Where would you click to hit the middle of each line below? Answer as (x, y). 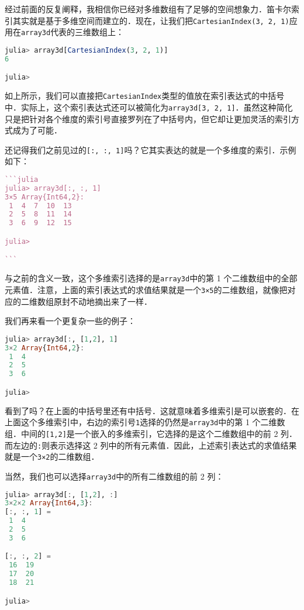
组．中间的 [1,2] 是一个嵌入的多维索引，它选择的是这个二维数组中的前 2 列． (151, 433)
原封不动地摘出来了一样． (103, 301)
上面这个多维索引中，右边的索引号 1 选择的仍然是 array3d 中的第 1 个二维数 (145, 422)
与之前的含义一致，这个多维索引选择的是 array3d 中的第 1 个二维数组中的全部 (151, 278)
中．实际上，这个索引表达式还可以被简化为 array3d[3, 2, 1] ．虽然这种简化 (149, 107)
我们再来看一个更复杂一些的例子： (70, 321)
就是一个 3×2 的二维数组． (52, 456)
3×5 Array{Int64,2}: (45, 197)
